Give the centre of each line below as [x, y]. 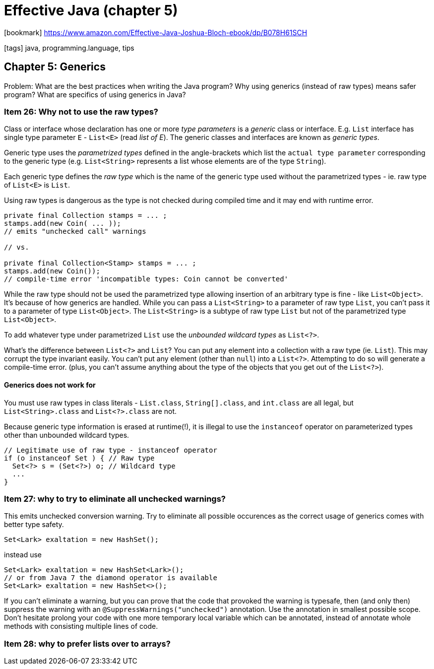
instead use [23, 555]
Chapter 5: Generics [55, 67]
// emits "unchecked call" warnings [75, 232]
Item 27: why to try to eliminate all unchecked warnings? [115, 499]
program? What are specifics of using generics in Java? [95, 94]
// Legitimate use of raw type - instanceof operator [111, 450]
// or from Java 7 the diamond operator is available [111, 578]
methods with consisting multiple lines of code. [81, 626]
